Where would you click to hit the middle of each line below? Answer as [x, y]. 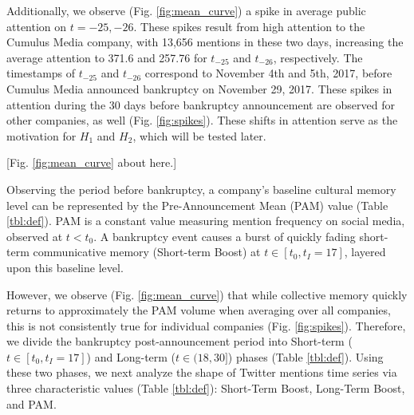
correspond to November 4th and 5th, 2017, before [268, 73]
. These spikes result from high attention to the [249, 26]
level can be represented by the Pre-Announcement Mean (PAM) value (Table [197, 205]
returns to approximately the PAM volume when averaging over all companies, [199, 310]
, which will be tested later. [199, 135]
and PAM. [32, 403]
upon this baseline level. [65, 267]
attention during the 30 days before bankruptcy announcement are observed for [201, 104]
